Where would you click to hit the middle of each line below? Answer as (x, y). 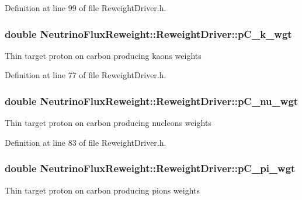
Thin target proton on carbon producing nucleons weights (108, 123)
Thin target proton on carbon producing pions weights (103, 190)
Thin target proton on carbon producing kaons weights (103, 55)
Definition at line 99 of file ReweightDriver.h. (86, 8)
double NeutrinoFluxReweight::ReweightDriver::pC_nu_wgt (152, 101)
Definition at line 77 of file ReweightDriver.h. (86, 75)
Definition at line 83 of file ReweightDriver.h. (86, 142)
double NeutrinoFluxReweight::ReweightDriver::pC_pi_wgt (150, 168)
